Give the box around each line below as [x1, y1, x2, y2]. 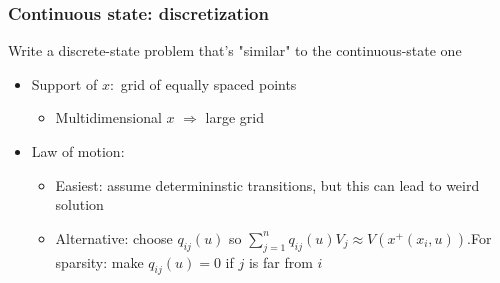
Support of [31, 73, 98, 94]
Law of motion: [31, 141, 125, 161]
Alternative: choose [55, 227, 173, 248]
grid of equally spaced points [120, 73, 297, 94]
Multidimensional [55, 107, 162, 128]
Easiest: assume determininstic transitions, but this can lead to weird [55, 174, 480, 195]
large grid [205, 107, 265, 128]
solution [55, 194, 104, 215]
